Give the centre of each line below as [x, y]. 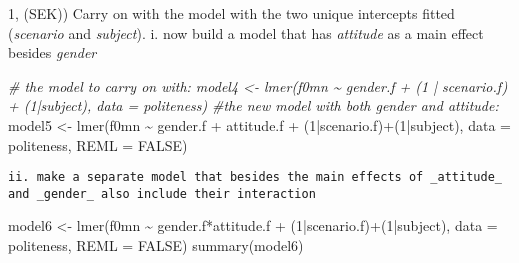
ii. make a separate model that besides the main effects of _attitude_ [255, 177]
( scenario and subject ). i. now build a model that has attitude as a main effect [246, 32]
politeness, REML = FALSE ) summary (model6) [156, 245]
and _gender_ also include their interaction [162, 193]
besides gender [52, 52]
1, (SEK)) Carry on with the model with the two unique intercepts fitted [231, 13]
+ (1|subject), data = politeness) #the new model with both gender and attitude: [253, 105]
